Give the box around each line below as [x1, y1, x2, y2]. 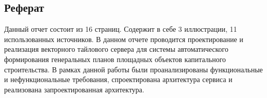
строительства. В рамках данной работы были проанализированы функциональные [4, 64, 263, 74]
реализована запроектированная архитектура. [4, 84, 144, 94]
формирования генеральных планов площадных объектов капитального [4, 53, 226, 64]
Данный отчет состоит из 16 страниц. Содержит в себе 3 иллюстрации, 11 [4, 24, 237, 34]
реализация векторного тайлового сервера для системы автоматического [4, 44, 228, 54]
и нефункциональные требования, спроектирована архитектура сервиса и [4, 74, 233, 85]
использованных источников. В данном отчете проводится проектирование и [4, 33, 243, 44]
